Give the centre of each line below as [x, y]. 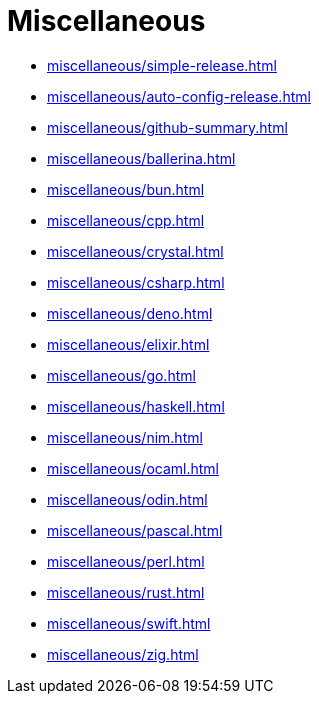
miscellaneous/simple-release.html [162, 65]
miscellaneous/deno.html [130, 313]
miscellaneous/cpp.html [126, 220]
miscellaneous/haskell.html [136, 406]
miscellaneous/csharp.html [136, 282]
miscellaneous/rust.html [126, 592]
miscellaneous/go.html [121, 375]
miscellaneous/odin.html [127, 499]
